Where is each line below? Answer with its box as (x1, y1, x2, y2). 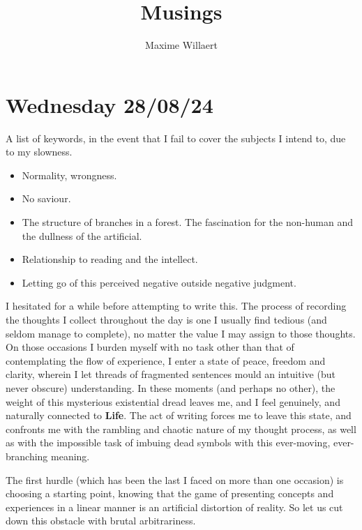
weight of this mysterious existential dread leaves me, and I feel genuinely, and (6, 394, 340, 409)
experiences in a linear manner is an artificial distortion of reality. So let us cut (6, 499, 343, 514)
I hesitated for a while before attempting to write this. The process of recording (6, 298, 347, 313)
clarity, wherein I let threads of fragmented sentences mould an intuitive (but (6, 367, 335, 381)
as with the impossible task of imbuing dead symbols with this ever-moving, (6, 435, 331, 450)
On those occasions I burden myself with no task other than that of (6, 340, 294, 354)
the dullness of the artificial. (22, 228, 142, 243)
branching (6, 448, 48, 463)
